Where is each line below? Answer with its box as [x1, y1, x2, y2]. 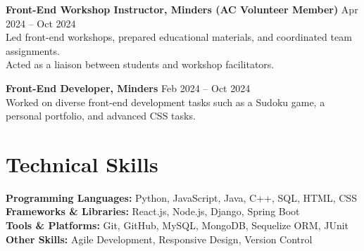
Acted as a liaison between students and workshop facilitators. [6, 57, 275, 72]
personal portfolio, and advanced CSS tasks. [6, 108, 196, 123]
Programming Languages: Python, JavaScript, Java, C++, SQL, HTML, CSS [6, 190, 357, 205]
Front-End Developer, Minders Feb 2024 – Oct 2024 [6, 80, 251, 95]
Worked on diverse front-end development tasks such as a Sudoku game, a [6, 94, 325, 109]
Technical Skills [6, 149, 158, 178]
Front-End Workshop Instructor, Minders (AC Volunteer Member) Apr [6, 2, 358, 16]
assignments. [6, 43, 60, 58]
